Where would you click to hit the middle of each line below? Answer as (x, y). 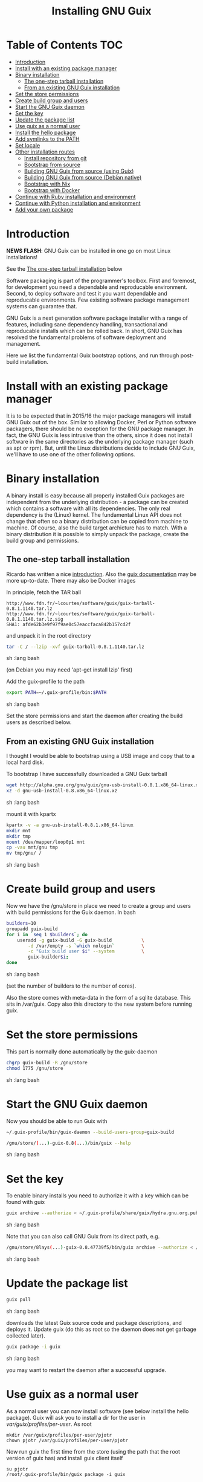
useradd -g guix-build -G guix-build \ (81, 940)
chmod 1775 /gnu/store (35, 1068)
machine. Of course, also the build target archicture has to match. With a (97, 528)
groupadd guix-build (32, 929)
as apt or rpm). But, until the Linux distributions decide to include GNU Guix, (101, 448)
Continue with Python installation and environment (78, 203)
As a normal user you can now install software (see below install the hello (98, 1411)
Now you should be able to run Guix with (57, 1121)
